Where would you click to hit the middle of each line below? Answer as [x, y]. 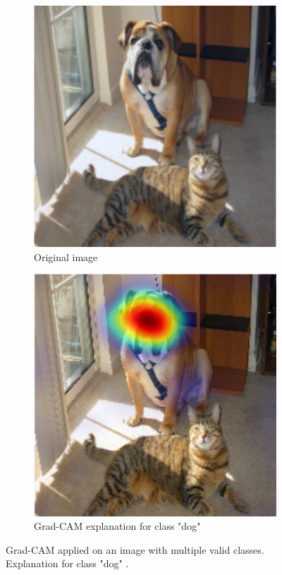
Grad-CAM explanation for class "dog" [117, 526]
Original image [66, 256]
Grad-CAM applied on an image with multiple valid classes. [135, 549]
